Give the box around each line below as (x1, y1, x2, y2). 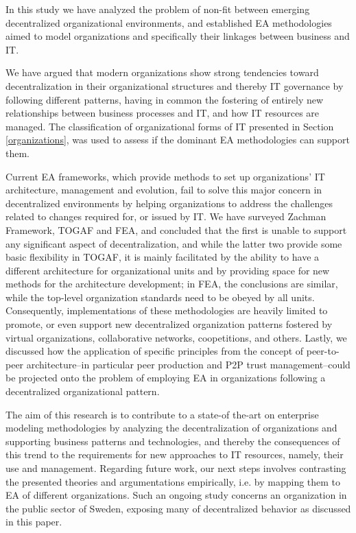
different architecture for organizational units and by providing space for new (5, 263, 330, 277)
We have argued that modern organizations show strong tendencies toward (5, 65, 319, 80)
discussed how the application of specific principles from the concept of (5, 344, 304, 358)
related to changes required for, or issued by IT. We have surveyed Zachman (5, 209, 327, 224)
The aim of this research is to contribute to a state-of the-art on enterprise (5, 407, 319, 421)
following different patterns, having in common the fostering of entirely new (5, 92, 324, 106)
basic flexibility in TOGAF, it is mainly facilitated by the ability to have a (5, 250, 320, 264)
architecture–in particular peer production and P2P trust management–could (26, 357, 351, 371)
